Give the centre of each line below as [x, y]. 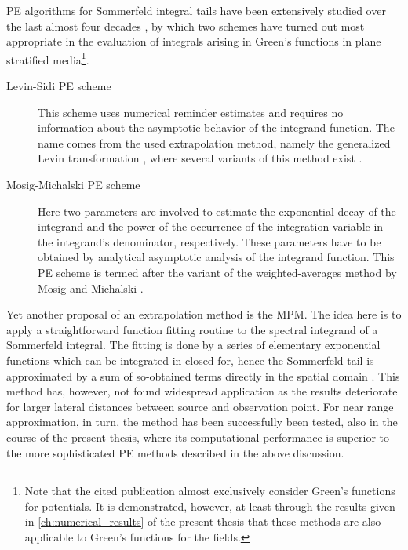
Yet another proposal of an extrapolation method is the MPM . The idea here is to [204, 314]
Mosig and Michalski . [91, 288]
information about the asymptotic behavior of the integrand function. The [216, 127]
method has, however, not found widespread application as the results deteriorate [202, 391]
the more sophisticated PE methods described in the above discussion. [175, 452]
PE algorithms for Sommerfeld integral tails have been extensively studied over [196, 10]
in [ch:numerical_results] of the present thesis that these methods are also [203, 521]
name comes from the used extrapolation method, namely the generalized [214, 142]
